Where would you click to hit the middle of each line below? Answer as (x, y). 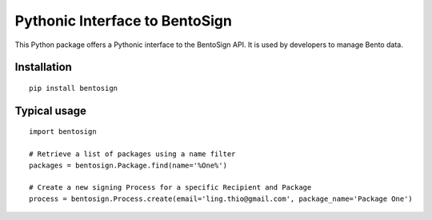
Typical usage (51, 110)
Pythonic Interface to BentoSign (123, 21)
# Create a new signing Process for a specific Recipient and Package (170, 188)
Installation (43, 67)
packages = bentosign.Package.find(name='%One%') (128, 165)
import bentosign (63, 132)
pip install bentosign (74, 88)
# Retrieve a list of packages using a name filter (132, 154)
